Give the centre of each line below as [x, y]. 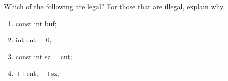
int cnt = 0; [34, 40]
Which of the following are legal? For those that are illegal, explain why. [114, 6]
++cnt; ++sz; [37, 73]
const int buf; [36, 23]
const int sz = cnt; [44, 56]
